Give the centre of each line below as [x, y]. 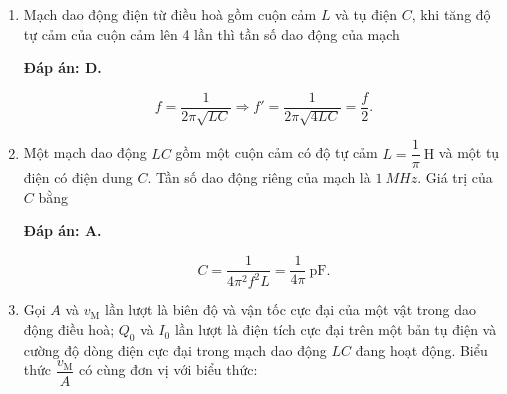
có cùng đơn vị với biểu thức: [168, 369]
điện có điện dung [78, 177]
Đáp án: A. [62, 230]
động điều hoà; [69, 329]
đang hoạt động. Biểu [421, 349]
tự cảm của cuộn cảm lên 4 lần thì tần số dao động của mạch [211, 33]
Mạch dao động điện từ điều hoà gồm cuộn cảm [170, 14]
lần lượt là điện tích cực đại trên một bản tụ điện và [335, 329]
